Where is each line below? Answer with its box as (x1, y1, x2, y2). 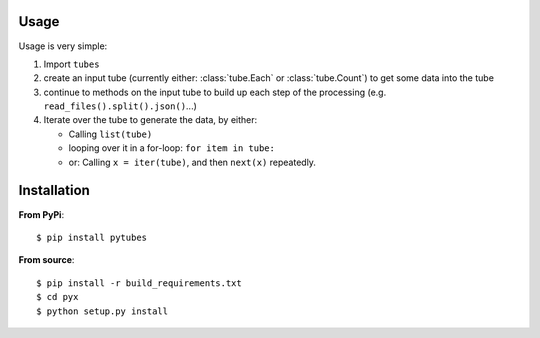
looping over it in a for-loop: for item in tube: (68, 142, 275, 154)
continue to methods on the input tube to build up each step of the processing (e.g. (43, 86, 387, 98)
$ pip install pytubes (36, 231, 148, 243)
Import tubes (43, 58, 100, 70)
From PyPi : (18, 208, 65, 220)
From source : (18, 254, 75, 266)
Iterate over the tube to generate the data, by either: (43, 114, 258, 126)
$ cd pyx (36, 291, 79, 303)
